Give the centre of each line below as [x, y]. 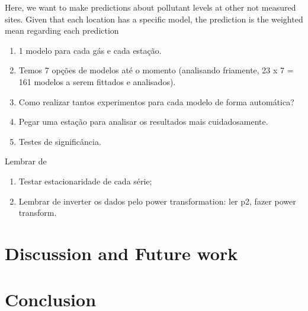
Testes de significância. [60, 141]
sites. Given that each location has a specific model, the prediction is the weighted [154, 19]
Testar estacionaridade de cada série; [85, 181]
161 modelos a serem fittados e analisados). [97, 81]
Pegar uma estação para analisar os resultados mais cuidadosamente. [143, 122]
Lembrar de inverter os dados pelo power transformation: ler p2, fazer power [157, 201]
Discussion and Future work [121, 253]
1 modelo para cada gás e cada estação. [90, 50]
